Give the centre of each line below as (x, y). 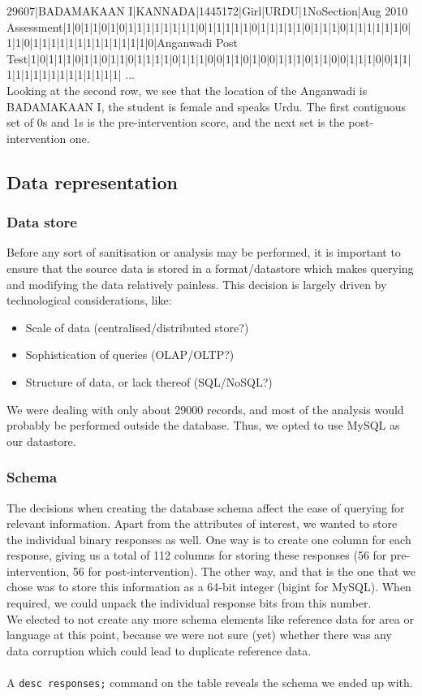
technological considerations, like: (89, 300)
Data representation (92, 182)
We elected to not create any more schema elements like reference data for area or (210, 618)
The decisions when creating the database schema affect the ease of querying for (206, 507)
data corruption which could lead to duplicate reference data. (159, 650)
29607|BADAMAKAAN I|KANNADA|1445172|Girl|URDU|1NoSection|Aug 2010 (207, 11)
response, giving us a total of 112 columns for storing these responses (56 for (197, 555)
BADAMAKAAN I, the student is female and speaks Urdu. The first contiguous (207, 106)
